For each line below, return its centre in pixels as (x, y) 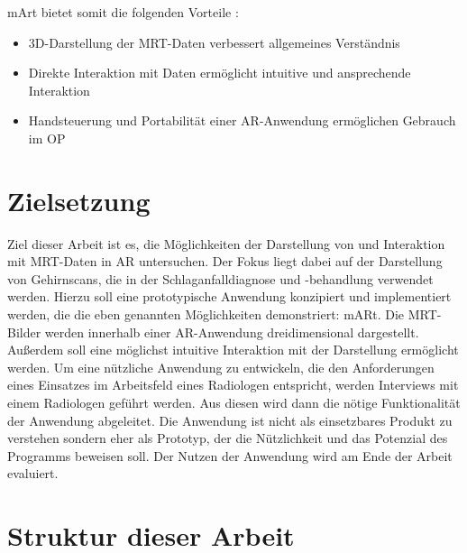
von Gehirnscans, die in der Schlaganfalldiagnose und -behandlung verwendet (220, 278)
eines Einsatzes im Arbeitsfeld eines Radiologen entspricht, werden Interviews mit (233, 385)
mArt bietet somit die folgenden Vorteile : (123, 12)
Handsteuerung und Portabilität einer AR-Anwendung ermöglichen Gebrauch (242, 120)
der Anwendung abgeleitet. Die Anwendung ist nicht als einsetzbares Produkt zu (230, 420)
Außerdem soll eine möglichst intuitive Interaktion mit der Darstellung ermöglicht (233, 350)
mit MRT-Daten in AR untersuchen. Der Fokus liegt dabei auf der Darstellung (225, 261)
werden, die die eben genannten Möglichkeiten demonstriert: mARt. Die (206, 314)
